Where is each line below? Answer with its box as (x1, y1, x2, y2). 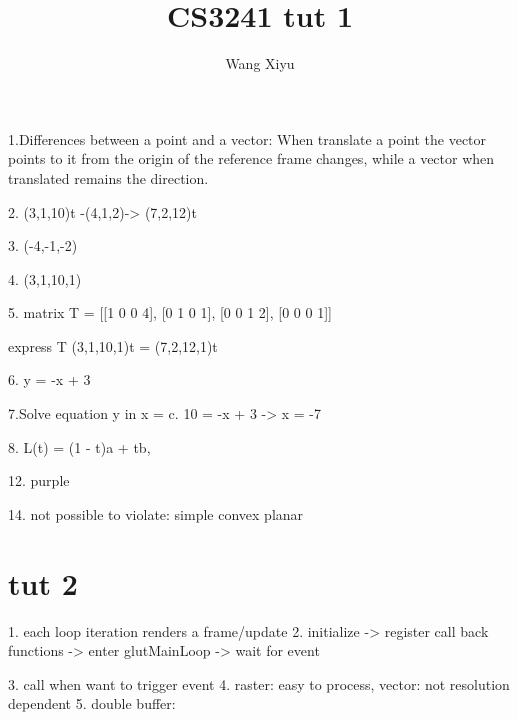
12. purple (8, 470, 70, 491)
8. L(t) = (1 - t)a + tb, (8, 436, 151, 457)
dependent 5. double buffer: (8, 693, 176, 714)
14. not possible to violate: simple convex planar (8, 503, 304, 524)
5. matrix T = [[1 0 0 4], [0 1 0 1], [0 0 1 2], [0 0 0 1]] (8, 302, 332, 323)
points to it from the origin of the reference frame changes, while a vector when (8, 148, 495, 169)
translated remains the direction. (8, 167, 209, 188)
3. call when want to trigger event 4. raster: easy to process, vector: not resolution (8, 673, 510, 694)
